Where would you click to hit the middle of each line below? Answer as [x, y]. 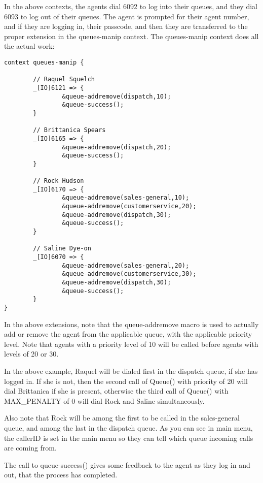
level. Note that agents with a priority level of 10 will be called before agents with [131, 344]
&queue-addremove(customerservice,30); [129, 274]
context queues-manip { [44, 62]
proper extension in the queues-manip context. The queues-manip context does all [131, 36]
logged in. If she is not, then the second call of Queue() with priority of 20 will [126, 381]
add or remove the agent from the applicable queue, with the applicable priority [128, 334]
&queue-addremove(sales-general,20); [126, 265]
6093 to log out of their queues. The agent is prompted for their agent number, [127, 16]
